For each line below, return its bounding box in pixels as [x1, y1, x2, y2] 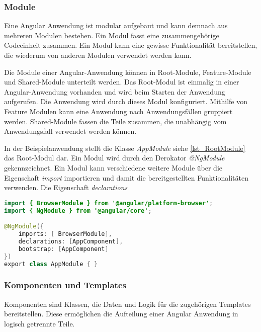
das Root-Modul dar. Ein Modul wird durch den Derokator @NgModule [4, 152, 225, 163]
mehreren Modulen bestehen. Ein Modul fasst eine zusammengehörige [4, 30, 219, 40]
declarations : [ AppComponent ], [18, 237, 123, 245]
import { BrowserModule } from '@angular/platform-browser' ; [4, 199, 213, 207]
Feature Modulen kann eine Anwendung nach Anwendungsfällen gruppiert [4, 106, 233, 116]
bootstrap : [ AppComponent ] [18, 245, 109, 253]
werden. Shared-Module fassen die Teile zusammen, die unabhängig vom [4, 116, 227, 126]
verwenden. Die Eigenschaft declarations [4, 182, 128, 193]
